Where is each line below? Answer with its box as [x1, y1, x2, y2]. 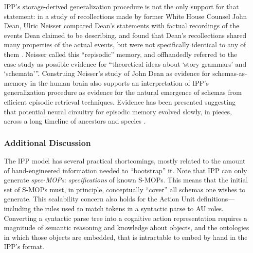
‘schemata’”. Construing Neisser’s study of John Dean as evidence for [4, 68, 210, 78]
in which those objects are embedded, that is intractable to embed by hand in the [4, 232, 248, 242]
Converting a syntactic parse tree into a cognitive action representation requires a [4, 213, 247, 223]
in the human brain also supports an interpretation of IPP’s [30, 77, 209, 88]
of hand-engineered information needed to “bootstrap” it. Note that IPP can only [4, 165, 247, 175]
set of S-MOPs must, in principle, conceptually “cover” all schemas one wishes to [4, 184, 246, 194]
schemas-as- [212, 68, 247, 78]
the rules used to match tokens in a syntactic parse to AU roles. [33, 203, 224, 213]
